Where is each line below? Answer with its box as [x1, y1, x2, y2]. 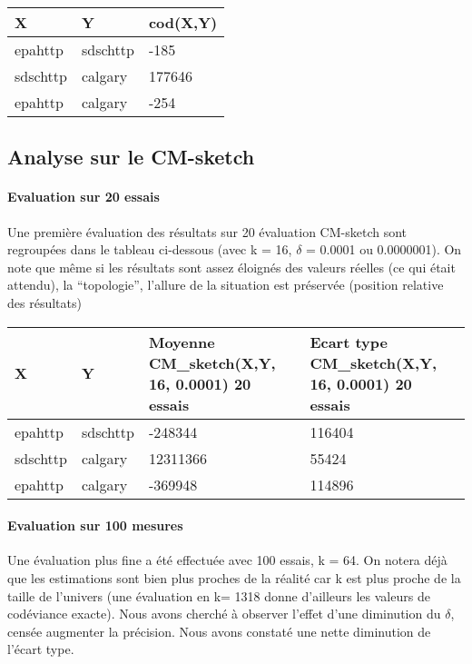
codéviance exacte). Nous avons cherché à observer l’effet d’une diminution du [7, 604, 441, 623]
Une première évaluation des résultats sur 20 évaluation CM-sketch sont [7, 222, 408, 241]
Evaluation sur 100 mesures [7, 516, 183, 535]
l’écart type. [7, 639, 74, 659]
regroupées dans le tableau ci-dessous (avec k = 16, [7, 240, 292, 259]
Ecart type [310, 331, 388, 352]
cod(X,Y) [148, 12, 218, 33]
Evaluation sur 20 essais [7, 187, 160, 206]
